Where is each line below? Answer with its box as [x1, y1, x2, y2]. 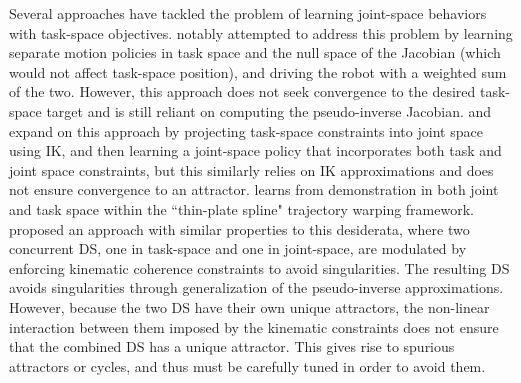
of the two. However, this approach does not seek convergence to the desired [9, 81, 476, 102]
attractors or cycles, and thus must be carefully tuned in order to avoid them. [9, 355, 486, 376]
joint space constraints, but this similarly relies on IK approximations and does [9, 159, 494, 180]
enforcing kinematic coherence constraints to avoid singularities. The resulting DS [9, 257, 510, 278]
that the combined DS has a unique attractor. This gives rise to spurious [9, 336, 455, 357]
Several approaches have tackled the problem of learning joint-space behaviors [9, 3, 487, 23]
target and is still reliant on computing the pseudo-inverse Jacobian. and [46, 100, 492, 121]
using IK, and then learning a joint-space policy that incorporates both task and [9, 140, 502, 161]
